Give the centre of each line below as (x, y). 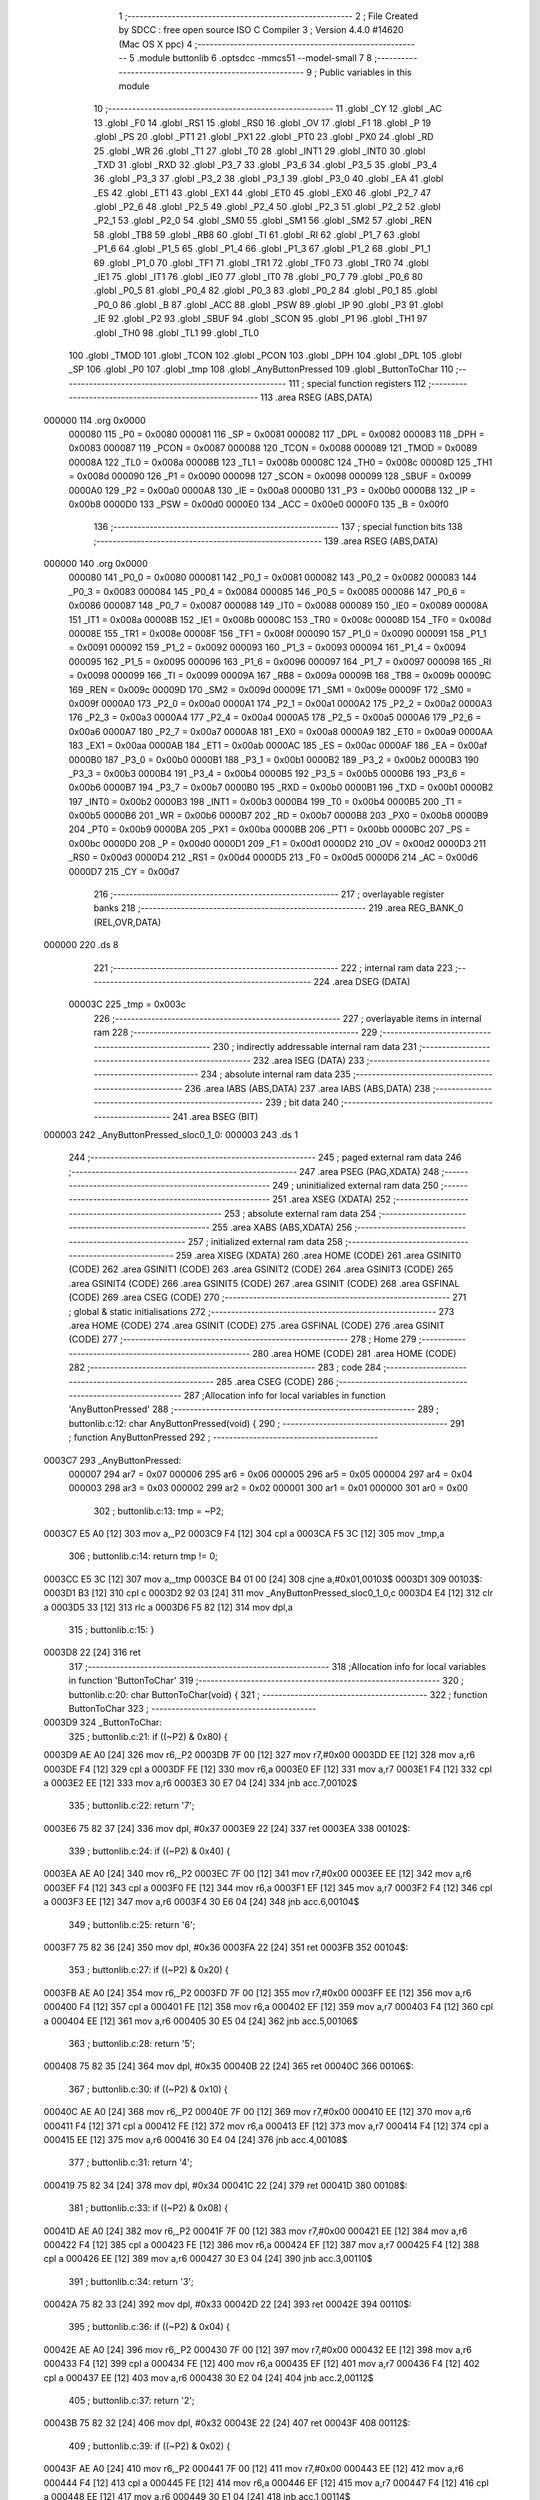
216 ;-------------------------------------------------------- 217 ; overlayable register (269, 894)
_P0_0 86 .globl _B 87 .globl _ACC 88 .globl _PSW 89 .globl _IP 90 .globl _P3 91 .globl (268, 304)
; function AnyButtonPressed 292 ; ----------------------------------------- (223, 1437)
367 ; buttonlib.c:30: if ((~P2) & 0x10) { (148, 2089)
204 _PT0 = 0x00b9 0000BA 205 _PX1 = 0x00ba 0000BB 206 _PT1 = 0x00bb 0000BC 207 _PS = (269, 829)
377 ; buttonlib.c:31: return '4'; (130, 2162)
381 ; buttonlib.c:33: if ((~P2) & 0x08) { (148, 2208)
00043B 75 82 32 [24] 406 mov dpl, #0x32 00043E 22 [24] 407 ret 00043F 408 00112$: (227, 2423)
